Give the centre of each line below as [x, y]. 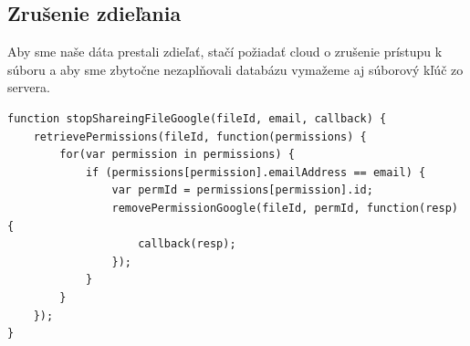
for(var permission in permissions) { [177, 155]
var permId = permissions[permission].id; [242, 190]
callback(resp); [187, 244]
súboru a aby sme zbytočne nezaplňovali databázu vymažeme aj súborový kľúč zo [235, 69]
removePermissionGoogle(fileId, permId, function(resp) [285, 208]
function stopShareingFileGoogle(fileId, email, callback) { [197, 118]
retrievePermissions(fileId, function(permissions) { [200, 136]
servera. [29, 87]
